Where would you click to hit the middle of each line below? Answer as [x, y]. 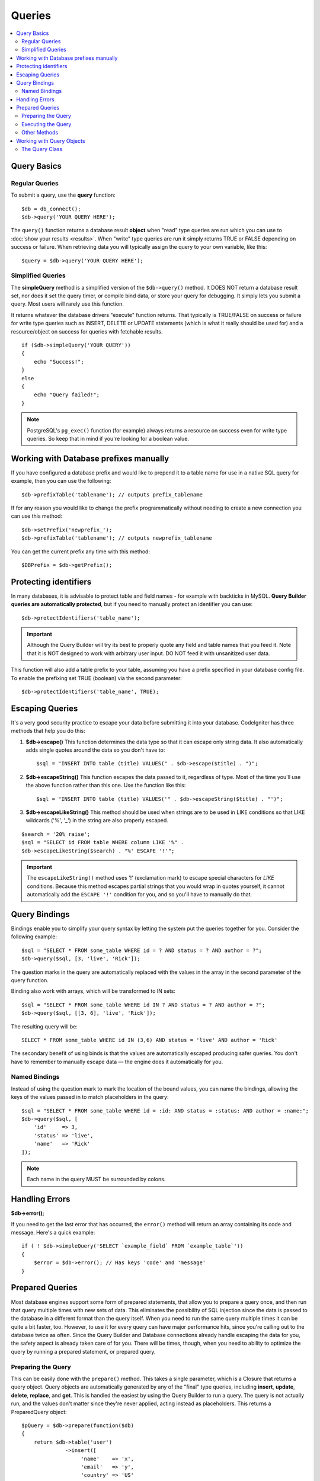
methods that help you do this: [48, 731]
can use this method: [36, 516]
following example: [34, 937]
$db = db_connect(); [51, 209]
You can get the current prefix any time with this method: [81, 552]
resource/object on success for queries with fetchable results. [87, 331]
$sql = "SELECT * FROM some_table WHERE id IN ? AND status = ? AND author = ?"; [143, 1005]
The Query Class [42, 149]
